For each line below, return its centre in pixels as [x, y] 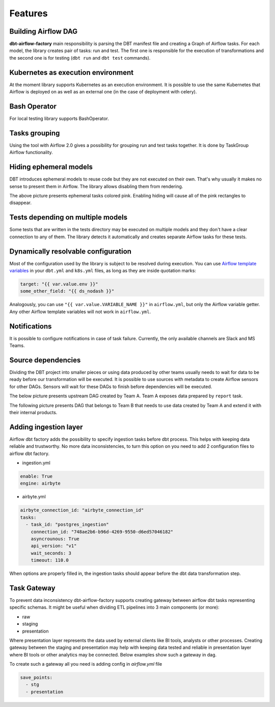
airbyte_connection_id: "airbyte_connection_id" [82, 510]
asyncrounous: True [55, 539]
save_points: [36, 678]
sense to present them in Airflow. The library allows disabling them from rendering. [96, 186]
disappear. [20, 203]
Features [29, 13]
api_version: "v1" [54, 546]
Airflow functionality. [31, 153]
